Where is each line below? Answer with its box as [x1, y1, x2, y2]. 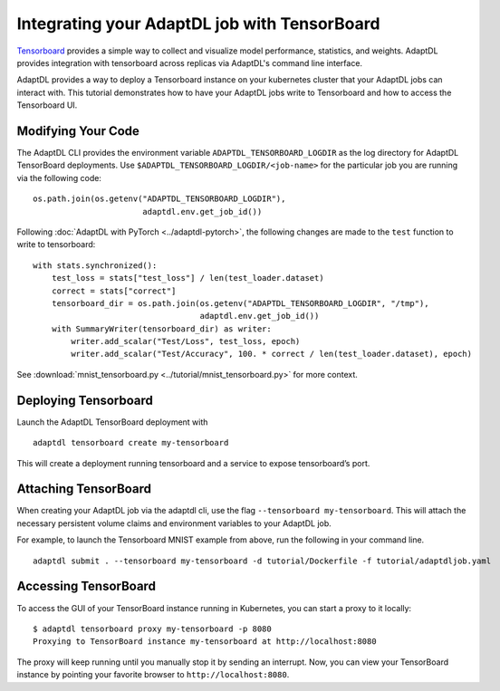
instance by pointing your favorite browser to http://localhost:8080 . [16, 669, 290, 680]
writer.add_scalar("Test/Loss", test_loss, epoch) [71, 336, 301, 347]
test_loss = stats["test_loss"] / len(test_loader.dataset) [51, 273, 325, 283]
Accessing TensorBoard [16, 579, 156, 594]
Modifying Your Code [16, 123, 140, 139]
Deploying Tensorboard [16, 392, 154, 408]
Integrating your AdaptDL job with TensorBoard [16, 14, 380, 34]
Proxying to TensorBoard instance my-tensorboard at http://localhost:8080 [33, 637, 377, 647]
